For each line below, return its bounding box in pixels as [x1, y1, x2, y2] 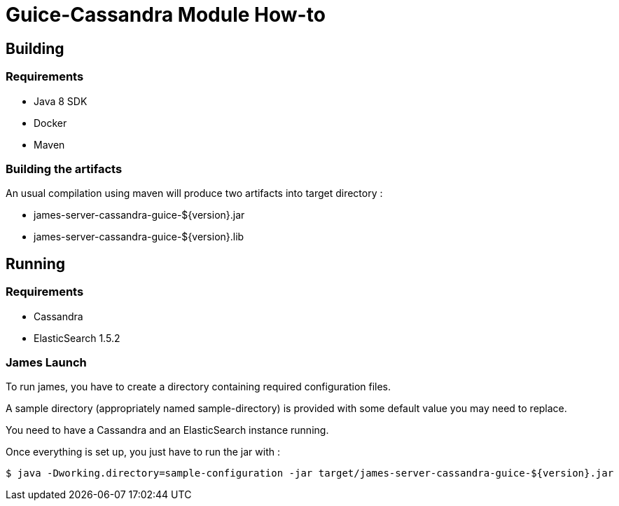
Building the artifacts [6, 161, 123, 176]
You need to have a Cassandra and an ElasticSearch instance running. [6, 424, 329, 437]
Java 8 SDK [34, 95, 88, 107]
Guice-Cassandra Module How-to [6, 3, 326, 27]
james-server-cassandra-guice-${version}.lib [34, 231, 244, 243]
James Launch [6, 355, 87, 369]
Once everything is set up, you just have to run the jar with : [6, 446, 280, 458]
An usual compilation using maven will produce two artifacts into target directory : [6, 187, 383, 200]
